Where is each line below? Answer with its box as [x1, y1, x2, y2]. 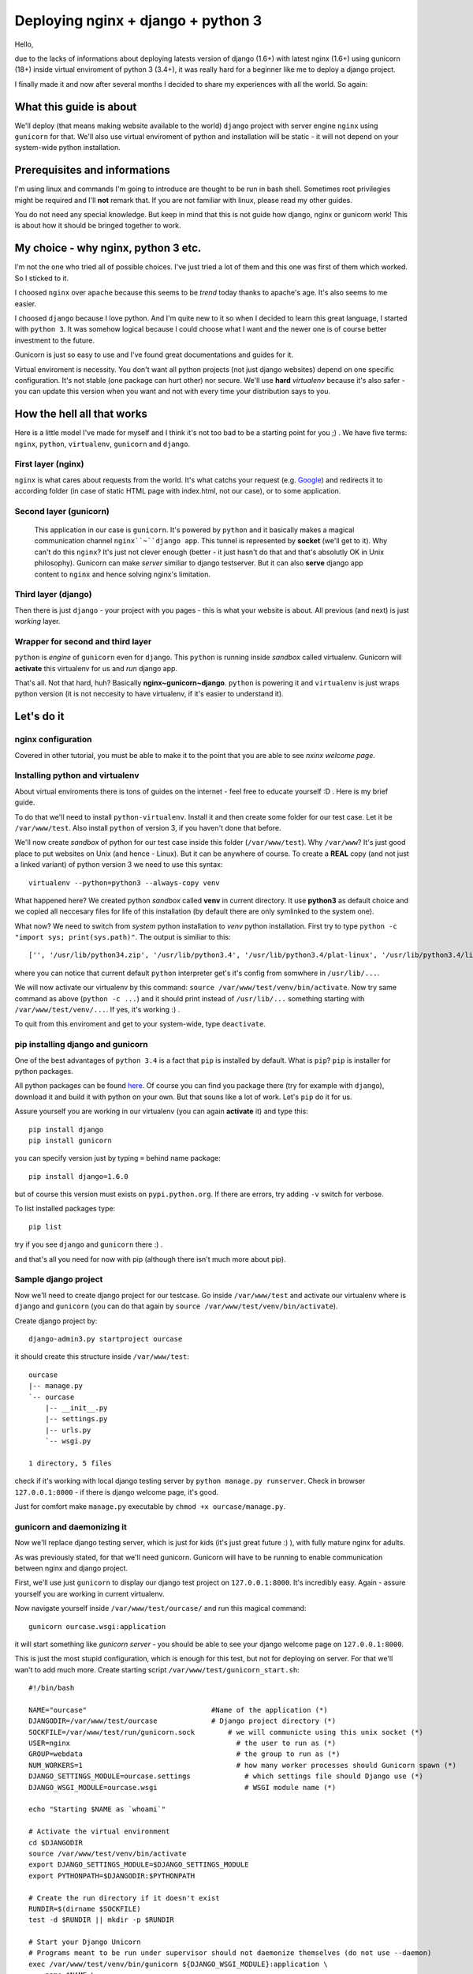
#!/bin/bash [28, 1683, 75, 1693]
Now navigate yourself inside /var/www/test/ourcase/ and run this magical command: [14, 1604, 307, 1613]
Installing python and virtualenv [14, 770, 140, 781]
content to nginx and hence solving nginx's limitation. [34, 569, 210, 579]
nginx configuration [14, 734, 92, 745]
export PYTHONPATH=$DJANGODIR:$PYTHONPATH [28, 1871, 196, 1880]
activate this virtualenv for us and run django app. [14, 663, 177, 673]
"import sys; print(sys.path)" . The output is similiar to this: [14, 933, 231, 942]
